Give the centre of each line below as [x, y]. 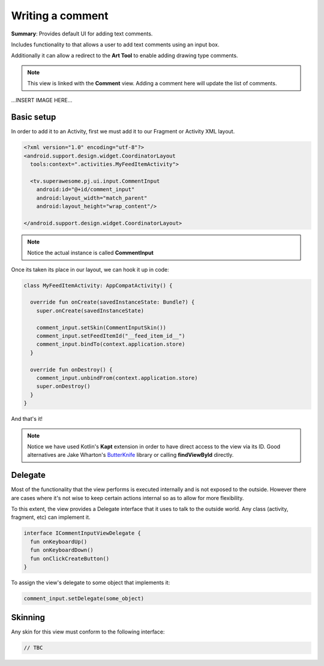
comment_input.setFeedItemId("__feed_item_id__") [111, 336]
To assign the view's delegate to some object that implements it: [91, 582]
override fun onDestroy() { [71, 369]
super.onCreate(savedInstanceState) [90, 310]
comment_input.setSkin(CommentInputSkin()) [101, 327]
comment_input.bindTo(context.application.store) [111, 344]
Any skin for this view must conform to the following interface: [88, 632]
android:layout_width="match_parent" [92, 198]
